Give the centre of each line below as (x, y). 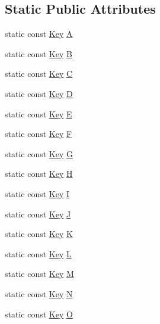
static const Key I (37, 193)
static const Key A (39, 34)
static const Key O (39, 314)
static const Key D (39, 93)
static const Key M (39, 274)
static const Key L (38, 253)
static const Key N (39, 293)
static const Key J (38, 214)
